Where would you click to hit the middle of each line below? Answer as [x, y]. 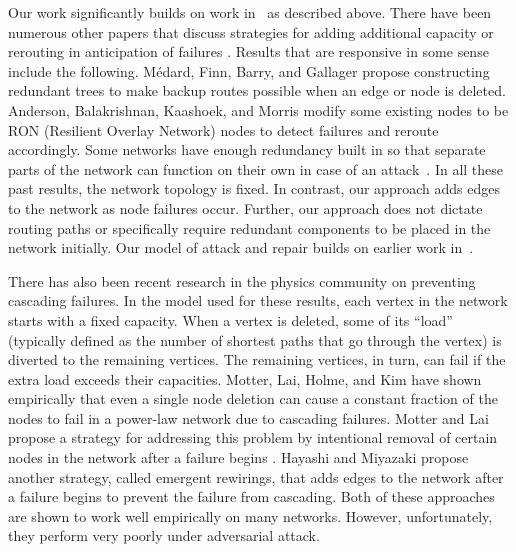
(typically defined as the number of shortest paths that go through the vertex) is [255, 339]
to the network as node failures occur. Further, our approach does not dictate [245, 207]
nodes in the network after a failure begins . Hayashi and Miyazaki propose [238, 457]
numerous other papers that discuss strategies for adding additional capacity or [251, 31]
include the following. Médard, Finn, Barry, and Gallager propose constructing [249, 70]
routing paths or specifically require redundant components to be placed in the [249, 227]
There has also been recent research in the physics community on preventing [242, 280]
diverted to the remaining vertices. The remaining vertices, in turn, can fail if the [257, 359]
